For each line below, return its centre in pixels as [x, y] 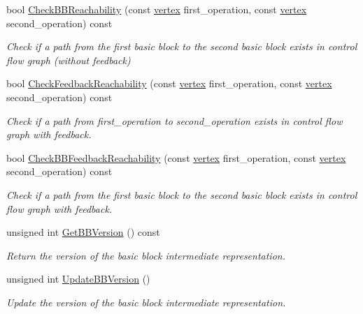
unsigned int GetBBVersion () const [83, 232]
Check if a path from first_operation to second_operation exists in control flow [175, 120]
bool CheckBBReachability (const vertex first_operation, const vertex [157, 9]
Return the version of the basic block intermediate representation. [146, 255]
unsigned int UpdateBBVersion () [78, 279]
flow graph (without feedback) [69, 60]
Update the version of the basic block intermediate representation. [146, 302]
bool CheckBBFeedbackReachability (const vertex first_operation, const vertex [176, 157]
